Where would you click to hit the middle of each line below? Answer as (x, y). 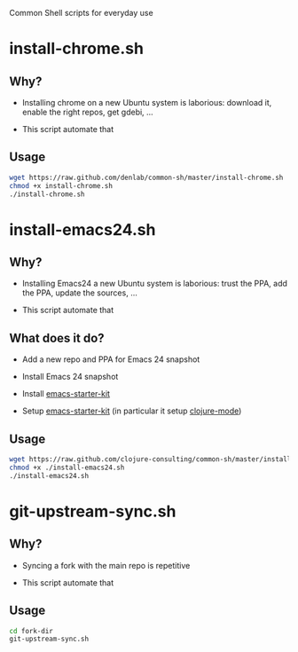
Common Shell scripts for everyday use (81, 13)
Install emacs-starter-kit (66, 394)
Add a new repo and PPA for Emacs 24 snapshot (111, 359)
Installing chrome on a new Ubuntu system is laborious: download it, (147, 102)
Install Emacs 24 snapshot (70, 377)
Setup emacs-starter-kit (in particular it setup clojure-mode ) (132, 411)
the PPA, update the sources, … (79, 293)
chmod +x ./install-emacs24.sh (67, 467)
